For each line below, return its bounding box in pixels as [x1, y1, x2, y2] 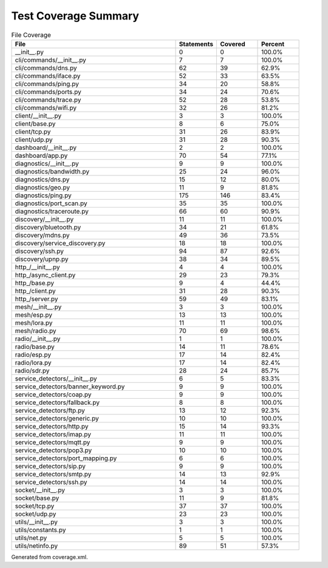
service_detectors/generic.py [15, 414, 100, 422]
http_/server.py [15, 294, 58, 303]
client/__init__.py [15, 111, 62, 120]
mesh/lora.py [15, 319, 53, 327]
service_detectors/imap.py [15, 430, 91, 438]
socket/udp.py [15, 510, 56, 518]
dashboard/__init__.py [15, 143, 77, 152]
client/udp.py [15, 135, 53, 144]
